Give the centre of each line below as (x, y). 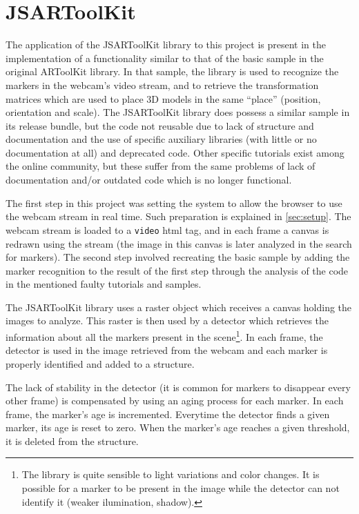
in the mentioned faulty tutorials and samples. (104, 284)
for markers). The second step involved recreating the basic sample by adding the (178, 257)
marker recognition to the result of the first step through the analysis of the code (177, 270)
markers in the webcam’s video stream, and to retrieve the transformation (162, 85)
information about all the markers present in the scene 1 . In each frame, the (164, 336)
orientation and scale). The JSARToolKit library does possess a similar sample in (178, 112)
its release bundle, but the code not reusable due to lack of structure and (160, 125)
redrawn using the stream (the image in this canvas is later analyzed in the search (179, 243)
